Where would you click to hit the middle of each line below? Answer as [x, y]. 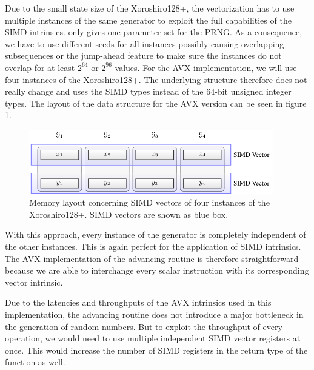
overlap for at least [40, 67]
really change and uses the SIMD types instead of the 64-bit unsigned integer [148, 91]
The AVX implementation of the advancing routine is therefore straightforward [152, 258]
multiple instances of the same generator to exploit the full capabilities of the [148, 20]
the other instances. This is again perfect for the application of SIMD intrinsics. [153, 247]
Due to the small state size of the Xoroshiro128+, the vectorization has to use [150, 8]
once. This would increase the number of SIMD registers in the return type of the [156, 350]
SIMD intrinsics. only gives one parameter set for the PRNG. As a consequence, [154, 32]
